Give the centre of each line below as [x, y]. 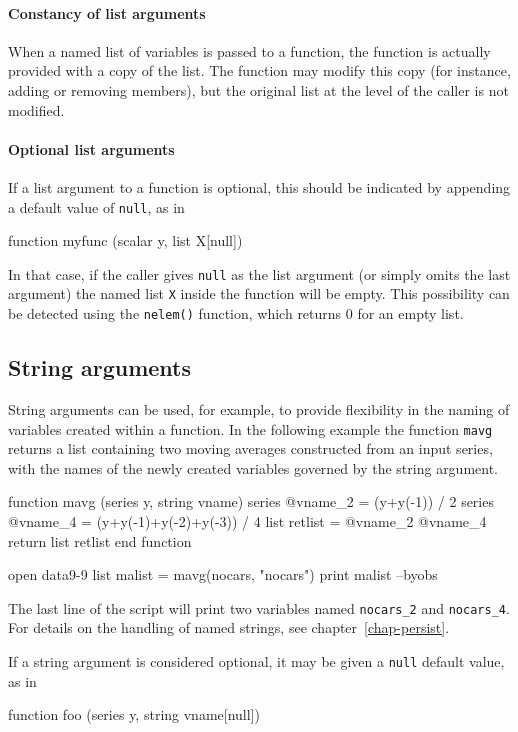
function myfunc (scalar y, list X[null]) [125, 240]
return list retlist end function [100, 540]
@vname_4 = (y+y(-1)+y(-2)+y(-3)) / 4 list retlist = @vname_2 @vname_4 [247, 521]
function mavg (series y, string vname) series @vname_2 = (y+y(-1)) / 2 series [251, 501]
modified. [36, 109]
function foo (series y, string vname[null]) [134, 714]
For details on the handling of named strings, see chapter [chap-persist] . [229, 627]
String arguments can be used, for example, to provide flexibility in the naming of [259, 408]
